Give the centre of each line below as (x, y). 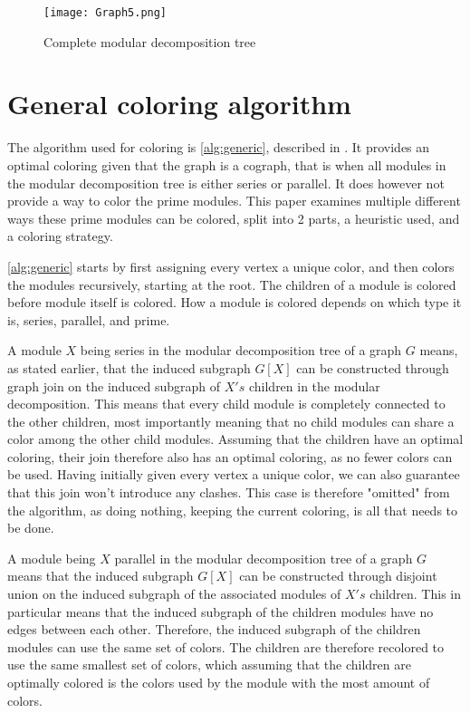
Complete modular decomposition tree (150, 41)
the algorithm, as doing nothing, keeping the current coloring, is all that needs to (233, 510)
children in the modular (314, 385)
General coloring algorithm (179, 104)
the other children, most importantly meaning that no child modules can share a (231, 421)
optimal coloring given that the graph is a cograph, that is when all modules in (227, 164)
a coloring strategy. (60, 236)
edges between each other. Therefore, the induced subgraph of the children (214, 629)
